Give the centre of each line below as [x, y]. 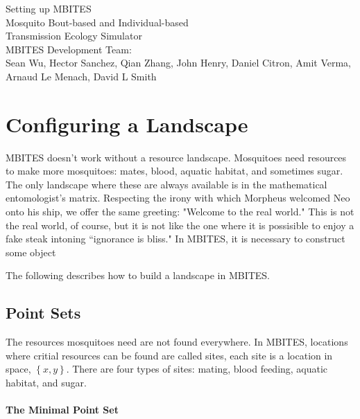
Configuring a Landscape [127, 124]
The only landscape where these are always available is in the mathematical [166, 184]
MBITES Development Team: [69, 49]
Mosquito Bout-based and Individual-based [97, 22]
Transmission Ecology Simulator [74, 36]
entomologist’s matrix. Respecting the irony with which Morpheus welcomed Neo [178, 198]
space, [18, 369]
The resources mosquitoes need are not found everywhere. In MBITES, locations [177, 342]
